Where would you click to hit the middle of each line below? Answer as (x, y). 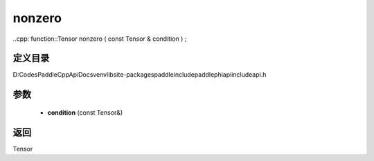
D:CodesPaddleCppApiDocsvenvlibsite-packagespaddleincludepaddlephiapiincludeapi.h (140, 75)
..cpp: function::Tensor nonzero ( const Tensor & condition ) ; (100, 39)
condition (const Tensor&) (85, 112)
